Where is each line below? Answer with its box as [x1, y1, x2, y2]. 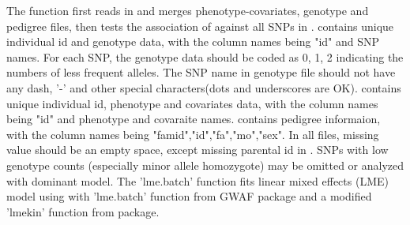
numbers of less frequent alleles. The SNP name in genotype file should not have [6, 64, 396, 81]
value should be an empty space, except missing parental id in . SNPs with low [6, 141, 389, 158]
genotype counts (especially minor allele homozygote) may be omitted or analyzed [6, 156, 404, 173]
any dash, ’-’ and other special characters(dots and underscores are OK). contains [6, 79, 401, 96]
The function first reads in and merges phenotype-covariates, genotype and [6, 2, 369, 18]
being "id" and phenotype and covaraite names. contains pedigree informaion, [6, 111, 381, 127]
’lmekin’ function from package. [6, 203, 160, 219]
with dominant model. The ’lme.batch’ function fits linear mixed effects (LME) [6, 172, 389, 189]
